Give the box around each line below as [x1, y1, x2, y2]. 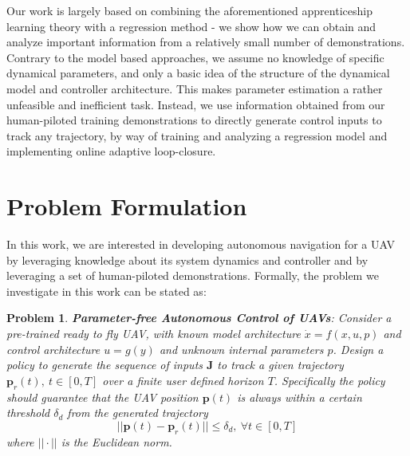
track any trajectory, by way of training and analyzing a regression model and [6, 127, 388, 143]
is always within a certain [237, 388, 362, 405]
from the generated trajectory [67, 404, 208, 421]
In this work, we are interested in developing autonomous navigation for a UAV [6, 236, 395, 253]
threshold [6, 404, 50, 421]
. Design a [333, 340, 384, 357]
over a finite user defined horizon [102, 371, 264, 388]
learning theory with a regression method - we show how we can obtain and [6, 18, 376, 34]
